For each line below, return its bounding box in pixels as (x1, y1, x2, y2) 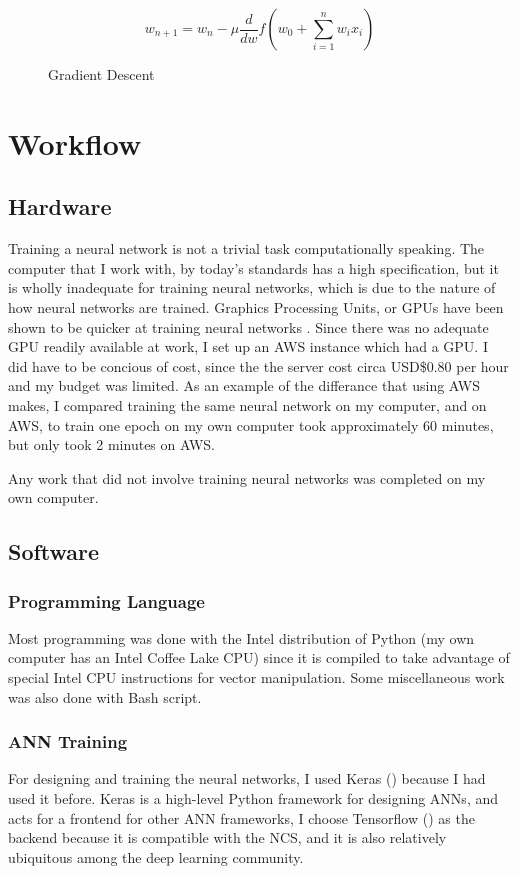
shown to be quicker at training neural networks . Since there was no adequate (8, 316, 489, 337)
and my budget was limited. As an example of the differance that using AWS (8, 375, 480, 396)
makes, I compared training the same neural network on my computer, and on (8, 394, 487, 415)
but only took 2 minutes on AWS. (8, 434, 215, 455)
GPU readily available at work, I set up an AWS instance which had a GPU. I (8, 336, 488, 357)
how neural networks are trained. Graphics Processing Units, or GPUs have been (8, 296, 504, 317)
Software (8, 536, 100, 567)
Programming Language (8, 588, 205, 613)
